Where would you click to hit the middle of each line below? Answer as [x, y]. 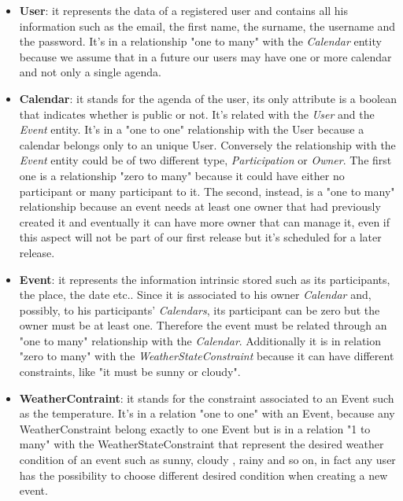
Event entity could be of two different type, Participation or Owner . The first [205, 160]
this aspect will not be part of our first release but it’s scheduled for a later [200, 237]
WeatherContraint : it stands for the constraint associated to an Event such [207, 398]
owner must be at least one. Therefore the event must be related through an [203, 325]
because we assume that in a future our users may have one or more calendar [205, 56]
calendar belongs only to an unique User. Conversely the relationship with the [207, 144]
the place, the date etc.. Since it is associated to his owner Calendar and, [195, 295]
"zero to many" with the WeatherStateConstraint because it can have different [207, 356]
